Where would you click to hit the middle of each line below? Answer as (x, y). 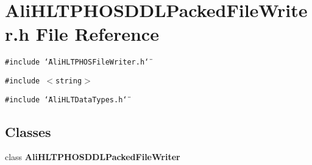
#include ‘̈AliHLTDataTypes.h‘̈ (66, 100)
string (69, 81)
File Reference (97, 34)
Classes (28, 131)
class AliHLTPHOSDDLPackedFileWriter (93, 157)
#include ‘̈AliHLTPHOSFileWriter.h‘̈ (77, 62)
